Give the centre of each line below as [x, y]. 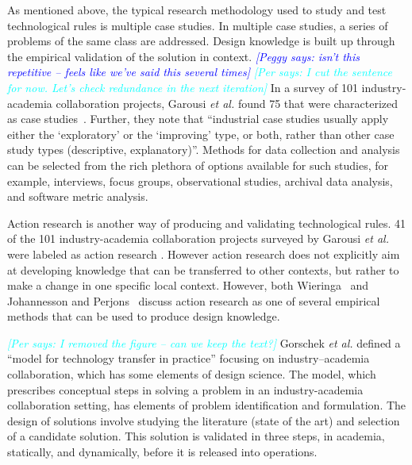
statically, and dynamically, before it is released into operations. [162, 452]
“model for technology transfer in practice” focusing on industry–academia [189, 358]
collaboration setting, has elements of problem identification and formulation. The [207, 405]
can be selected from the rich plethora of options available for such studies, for [198, 165]
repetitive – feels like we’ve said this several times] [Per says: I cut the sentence [200, 72]
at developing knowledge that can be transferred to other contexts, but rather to [203, 269]
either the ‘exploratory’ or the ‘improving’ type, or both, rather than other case [201, 134]
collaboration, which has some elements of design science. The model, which [192, 374]
